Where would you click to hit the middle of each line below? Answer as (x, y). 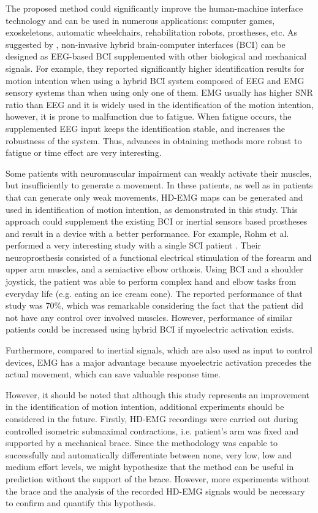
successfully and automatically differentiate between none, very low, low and (149, 454)
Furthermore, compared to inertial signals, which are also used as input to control (159, 350)
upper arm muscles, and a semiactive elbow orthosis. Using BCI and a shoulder (154, 269)
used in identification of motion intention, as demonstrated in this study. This (152, 209)
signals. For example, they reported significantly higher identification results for (155, 68)
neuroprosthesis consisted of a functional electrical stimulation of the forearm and (159, 257)
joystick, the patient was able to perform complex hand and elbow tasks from (151, 281)
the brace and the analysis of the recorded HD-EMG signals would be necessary (155, 491)
